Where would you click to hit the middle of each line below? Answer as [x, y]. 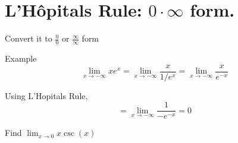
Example [21, 58]
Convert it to [29, 38]
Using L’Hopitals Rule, [46, 95]
